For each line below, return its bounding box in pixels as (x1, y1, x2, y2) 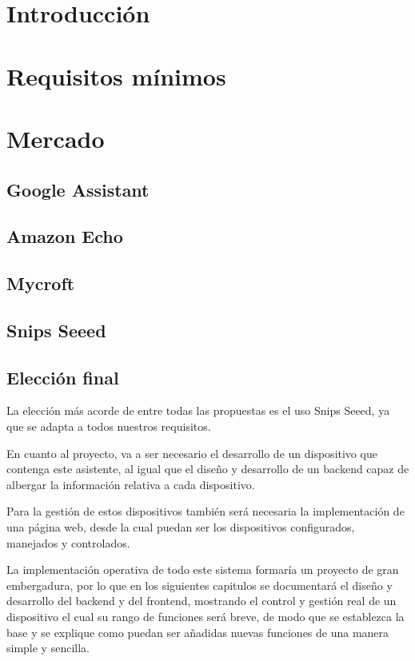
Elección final (6, 364, 119, 389)
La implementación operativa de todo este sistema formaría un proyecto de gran (6, 561, 399, 578)
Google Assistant (6, 177, 150, 201)
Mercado (6, 121, 105, 154)
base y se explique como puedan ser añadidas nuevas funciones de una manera (6, 623, 389, 640)
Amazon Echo (6, 224, 123, 249)
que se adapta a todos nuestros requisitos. (6, 418, 211, 435)
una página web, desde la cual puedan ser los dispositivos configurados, (6, 519, 355, 536)
